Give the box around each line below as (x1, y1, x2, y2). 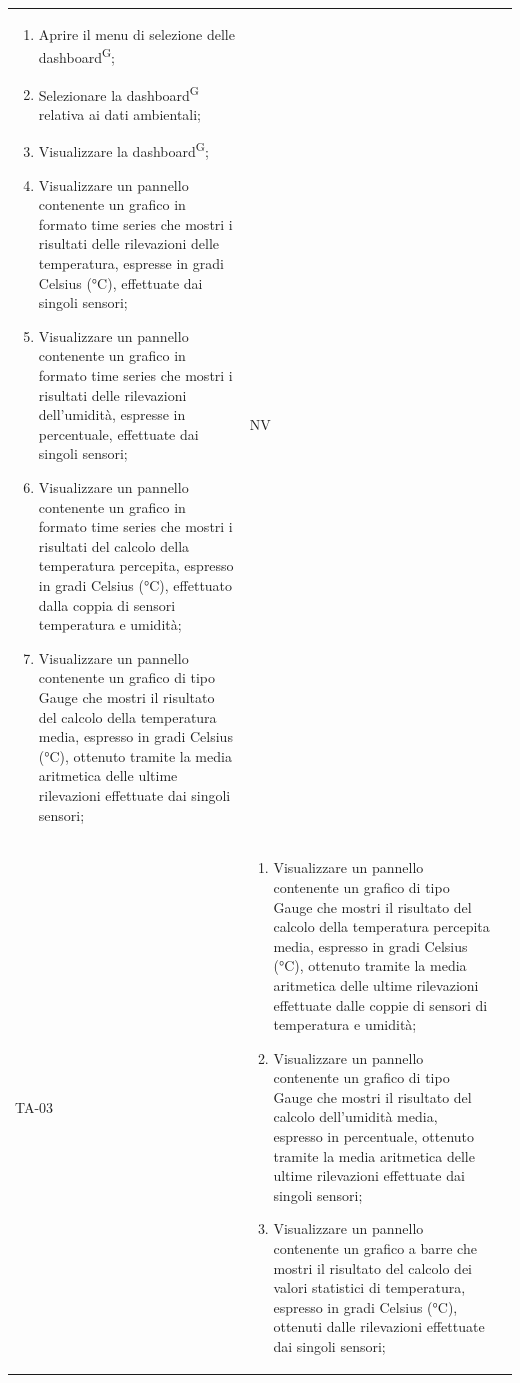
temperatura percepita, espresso (38, 555, 234, 576)
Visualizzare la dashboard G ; (38, 138, 209, 162)
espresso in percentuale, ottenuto (273, 1126, 475, 1147)
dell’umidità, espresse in (38, 404, 186, 425)
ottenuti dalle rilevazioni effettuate (273, 1316, 485, 1337)
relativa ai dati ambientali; (38, 103, 202, 124)
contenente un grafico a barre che (273, 1238, 477, 1259)
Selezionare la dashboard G (38, 81, 200, 105)
